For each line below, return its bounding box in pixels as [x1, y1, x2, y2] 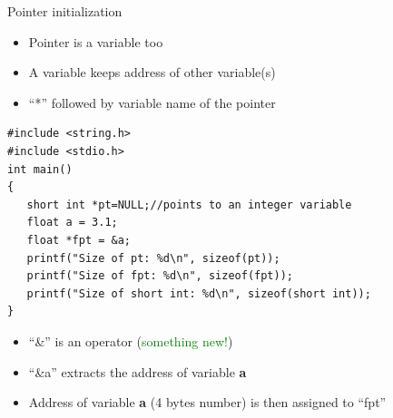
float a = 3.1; [26, 216, 118, 229]
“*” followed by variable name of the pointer [28, 92, 276, 112]
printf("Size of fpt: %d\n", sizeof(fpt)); [26, 269, 293, 283]
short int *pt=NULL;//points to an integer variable [26, 198, 352, 211]
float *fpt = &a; [26, 233, 132, 247]
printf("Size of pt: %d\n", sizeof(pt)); [26, 251, 280, 265]
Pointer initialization [7, 2, 123, 20]
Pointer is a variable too [28, 32, 163, 51]
